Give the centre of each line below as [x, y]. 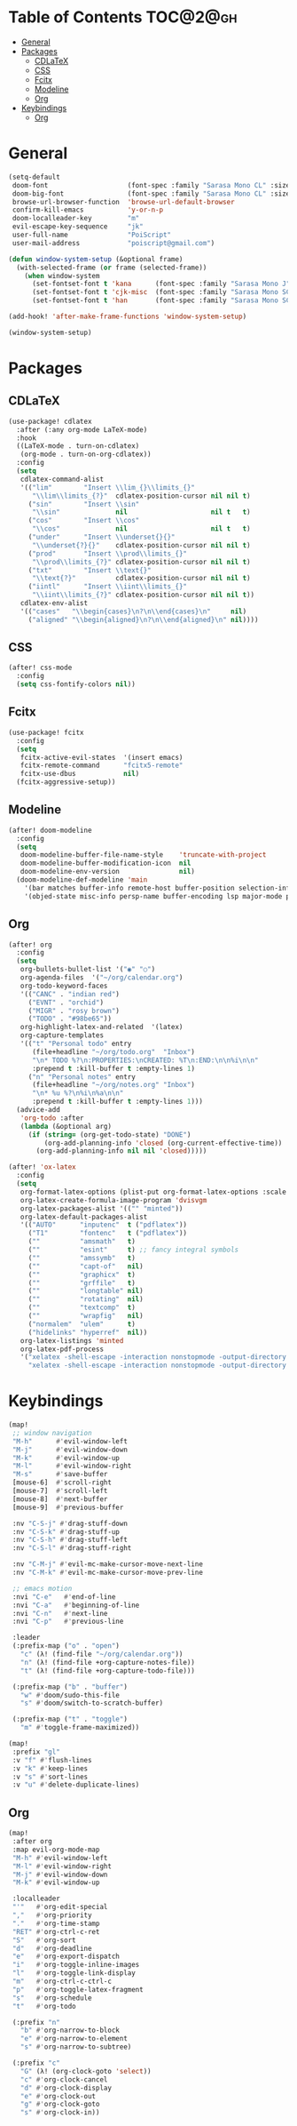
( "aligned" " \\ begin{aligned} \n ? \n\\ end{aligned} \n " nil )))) [143, 619]
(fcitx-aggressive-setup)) [66, 782]
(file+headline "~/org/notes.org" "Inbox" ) [113, 1085]
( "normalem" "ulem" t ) [82, 1324]
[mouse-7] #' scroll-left [60, 1491]
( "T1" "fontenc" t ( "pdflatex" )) [108, 1234]
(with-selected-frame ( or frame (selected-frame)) [112, 268]
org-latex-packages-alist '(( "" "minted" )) [102, 1208]
